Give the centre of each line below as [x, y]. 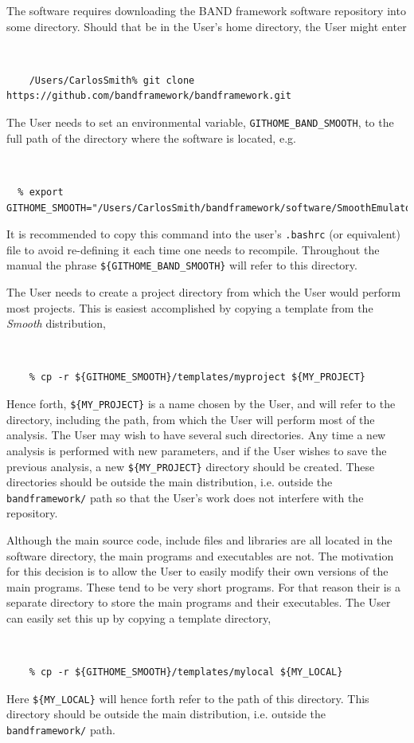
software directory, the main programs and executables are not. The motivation [200, 555]
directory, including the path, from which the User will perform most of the [191, 419]
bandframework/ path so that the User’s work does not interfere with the [185, 497]
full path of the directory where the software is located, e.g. [151, 138]
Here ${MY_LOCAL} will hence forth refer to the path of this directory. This [188, 698]
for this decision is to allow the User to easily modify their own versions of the [197, 571]
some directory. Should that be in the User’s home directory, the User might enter [207, 26]
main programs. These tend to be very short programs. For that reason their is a [203, 586]
